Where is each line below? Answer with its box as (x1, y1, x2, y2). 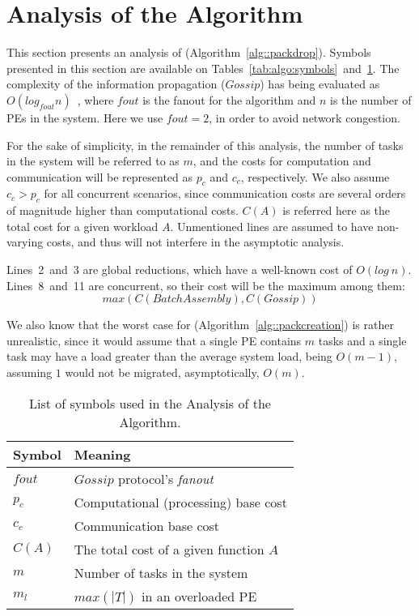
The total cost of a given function (74, 539, 265, 558)
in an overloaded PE (142, 586, 257, 605)
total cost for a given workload (6, 217, 159, 234)
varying (6, 233, 44, 250)
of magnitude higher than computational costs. (6, 202, 239, 219)
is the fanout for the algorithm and (142, 91, 316, 108)
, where (77, 91, 114, 108)
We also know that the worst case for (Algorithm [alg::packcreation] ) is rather (6, 316, 394, 333)
